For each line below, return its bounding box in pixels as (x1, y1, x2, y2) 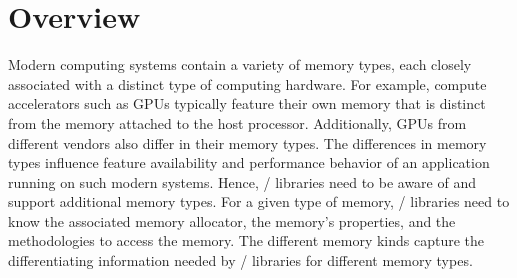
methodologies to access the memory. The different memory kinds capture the (8, 230, 485, 251)
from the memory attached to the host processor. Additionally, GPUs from (8, 112, 467, 133)
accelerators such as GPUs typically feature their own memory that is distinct (8, 93, 486, 114)
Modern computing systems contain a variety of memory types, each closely (8, 54, 472, 75)
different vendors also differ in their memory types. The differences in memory (8, 132, 487, 153)
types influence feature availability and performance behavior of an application (8, 152, 490, 173)
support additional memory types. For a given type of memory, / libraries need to (8, 191, 510, 212)
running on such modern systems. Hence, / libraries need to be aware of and (8, 171, 477, 192)
